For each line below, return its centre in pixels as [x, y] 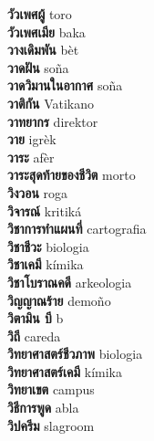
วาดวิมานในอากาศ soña [65, 85]
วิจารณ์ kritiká [45, 210]
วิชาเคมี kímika [46, 264]
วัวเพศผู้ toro [40, 14]
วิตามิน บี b [36, 318]
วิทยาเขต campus [51, 389]
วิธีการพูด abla [43, 408]
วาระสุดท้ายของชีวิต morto [72, 175]
